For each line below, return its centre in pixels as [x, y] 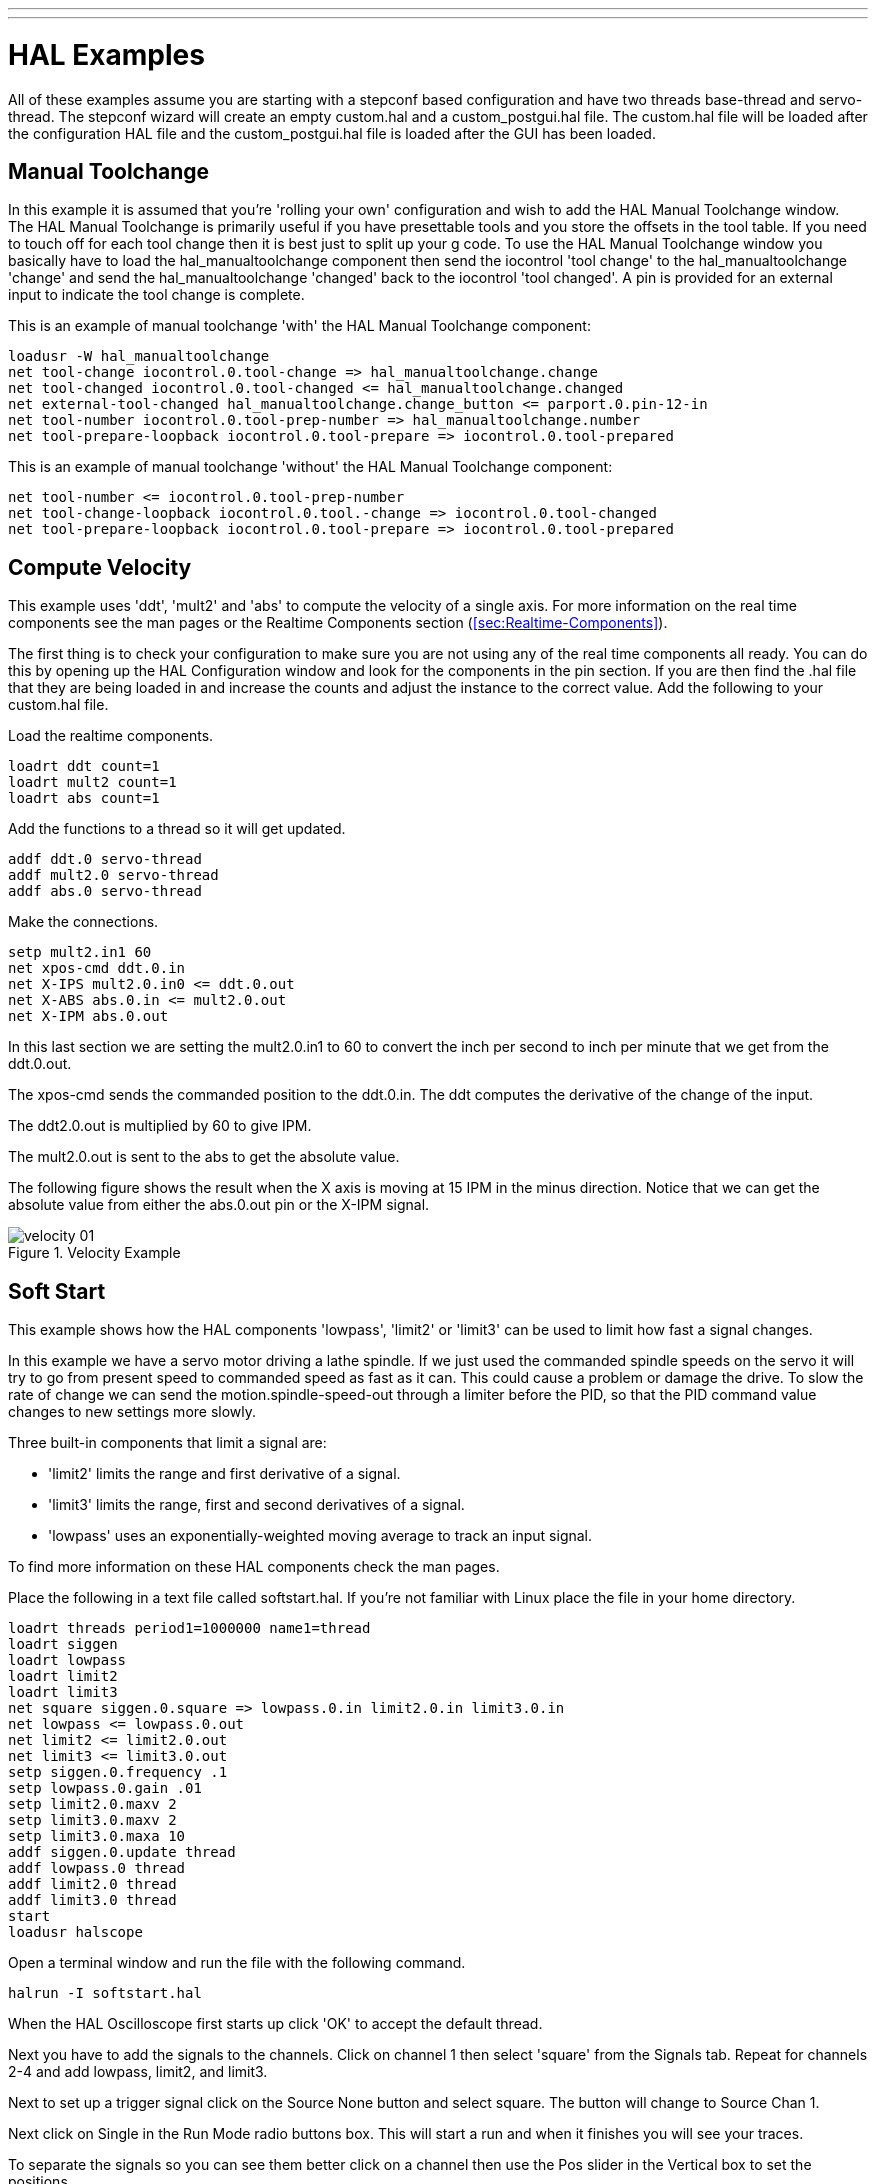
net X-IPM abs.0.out [88, 1016]
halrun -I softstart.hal [105, 1993]
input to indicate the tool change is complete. [156, 295]
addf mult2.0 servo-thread [113, 875]
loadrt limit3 [63, 1692]
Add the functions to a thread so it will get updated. [177, 829]
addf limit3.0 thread [92, 1900]
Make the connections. [83, 922]
